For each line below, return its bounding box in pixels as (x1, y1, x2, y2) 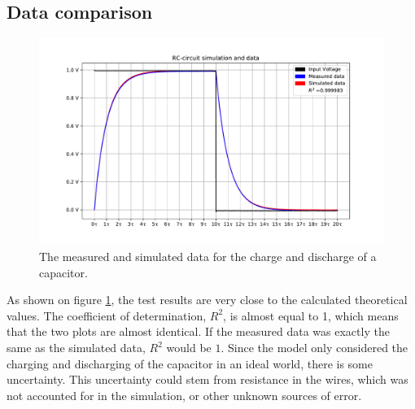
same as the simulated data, (7, 339, 146, 355)
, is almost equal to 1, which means (223, 307, 399, 324)
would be (166, 339, 212, 355)
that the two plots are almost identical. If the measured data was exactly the (7, 323, 390, 340)
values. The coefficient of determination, (7, 307, 207, 324)
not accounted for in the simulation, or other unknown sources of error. (7, 386, 362, 403)
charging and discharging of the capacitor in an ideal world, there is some (7, 355, 373, 372)
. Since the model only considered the (221, 339, 408, 355)
